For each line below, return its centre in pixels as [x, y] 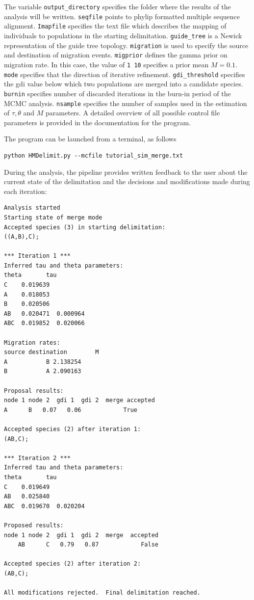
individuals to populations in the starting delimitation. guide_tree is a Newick [123, 35]
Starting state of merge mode [53, 217]
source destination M [51, 352]
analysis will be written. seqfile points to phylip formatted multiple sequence [122, 16]
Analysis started [32, 208]
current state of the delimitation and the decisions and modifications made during [127, 181]
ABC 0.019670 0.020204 [44, 506]
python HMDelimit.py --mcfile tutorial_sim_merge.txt [94, 155]
